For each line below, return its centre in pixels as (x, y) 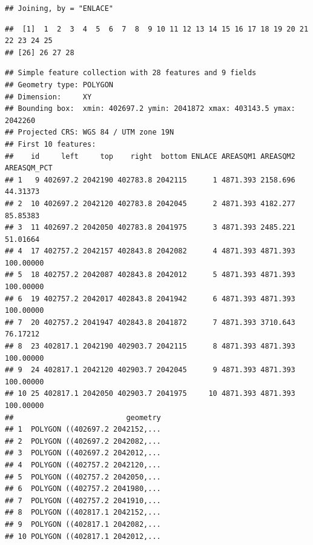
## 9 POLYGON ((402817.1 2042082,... (83, 524)
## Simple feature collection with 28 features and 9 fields (131, 73)
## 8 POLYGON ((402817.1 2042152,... (83, 513)
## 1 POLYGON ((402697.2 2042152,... (83, 430)
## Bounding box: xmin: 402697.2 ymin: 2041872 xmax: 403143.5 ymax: (150, 109)
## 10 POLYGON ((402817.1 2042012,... (83, 536)
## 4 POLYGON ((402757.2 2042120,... (83, 465)
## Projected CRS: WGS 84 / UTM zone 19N (90, 132)
